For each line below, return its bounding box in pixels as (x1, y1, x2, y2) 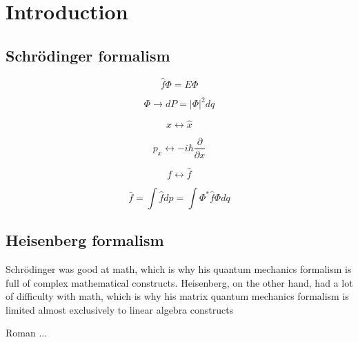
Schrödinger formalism (6, 44, 170, 66)
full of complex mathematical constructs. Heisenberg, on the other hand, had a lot (6, 275, 353, 289)
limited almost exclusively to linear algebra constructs (6, 302, 234, 316)
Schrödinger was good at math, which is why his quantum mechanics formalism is (6, 262, 352, 276)
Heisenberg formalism (6, 229, 164, 251)
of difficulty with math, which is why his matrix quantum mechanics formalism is (6, 289, 349, 303)
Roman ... (6, 325, 48, 340)
